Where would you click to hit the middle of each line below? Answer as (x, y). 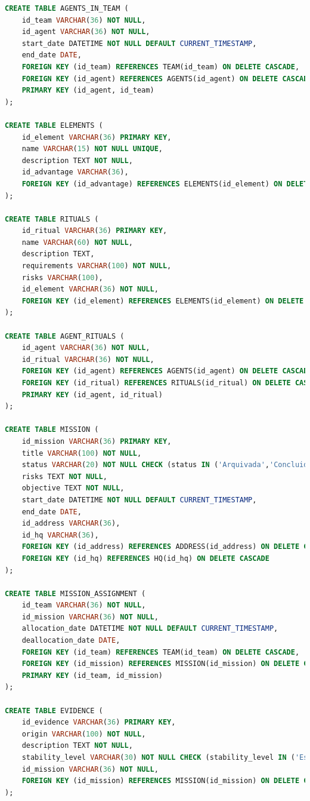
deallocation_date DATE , (71, 641)
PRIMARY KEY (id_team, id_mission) (92, 675)
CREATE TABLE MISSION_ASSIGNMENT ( (75, 593)
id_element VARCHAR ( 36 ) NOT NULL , (90, 289)
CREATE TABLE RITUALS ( (52, 219)
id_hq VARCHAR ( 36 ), (60, 535)
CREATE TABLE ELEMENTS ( (54, 125)
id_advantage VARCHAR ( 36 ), (75, 172)
